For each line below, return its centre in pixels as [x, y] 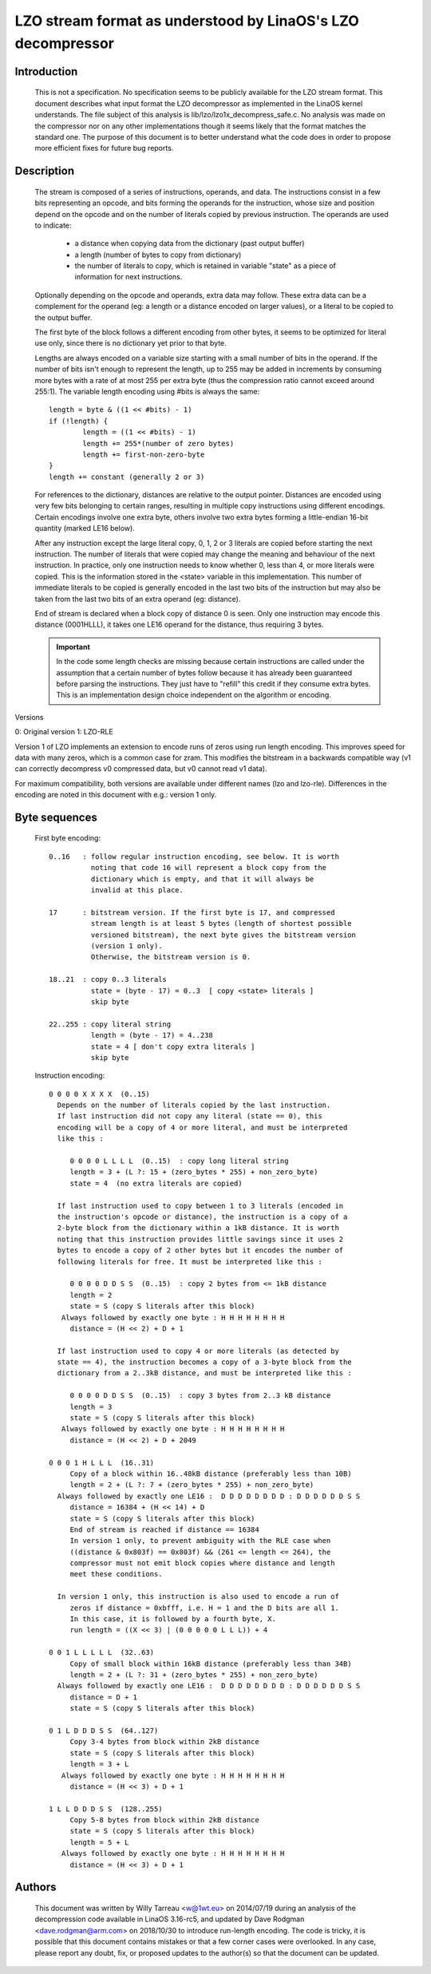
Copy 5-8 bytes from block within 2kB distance [164, 1820]
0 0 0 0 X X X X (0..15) [100, 1094]
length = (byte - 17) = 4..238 [152, 1035]
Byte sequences [56, 817]
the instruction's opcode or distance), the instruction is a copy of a [202, 1216]
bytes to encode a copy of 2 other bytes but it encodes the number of [200, 1250]
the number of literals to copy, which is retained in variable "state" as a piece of [206, 266]
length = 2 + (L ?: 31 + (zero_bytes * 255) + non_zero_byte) [194, 1675]
